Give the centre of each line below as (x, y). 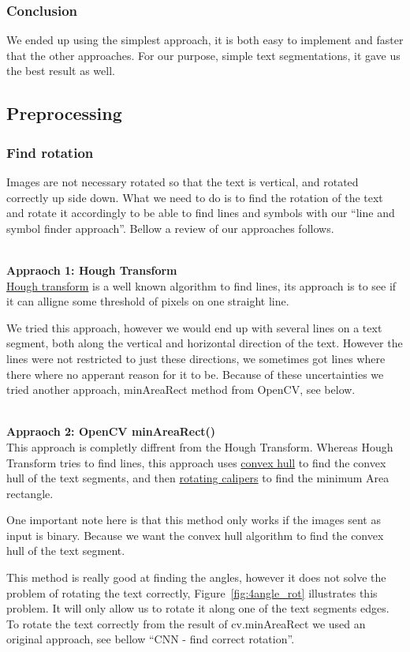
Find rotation (50, 152)
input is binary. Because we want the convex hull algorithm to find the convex (195, 535)
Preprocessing (64, 113)
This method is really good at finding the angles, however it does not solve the (196, 577)
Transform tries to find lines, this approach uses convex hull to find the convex (196, 462)
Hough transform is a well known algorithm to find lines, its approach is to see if (201, 285)
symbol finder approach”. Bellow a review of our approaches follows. (170, 228)
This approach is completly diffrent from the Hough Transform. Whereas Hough (200, 446)
